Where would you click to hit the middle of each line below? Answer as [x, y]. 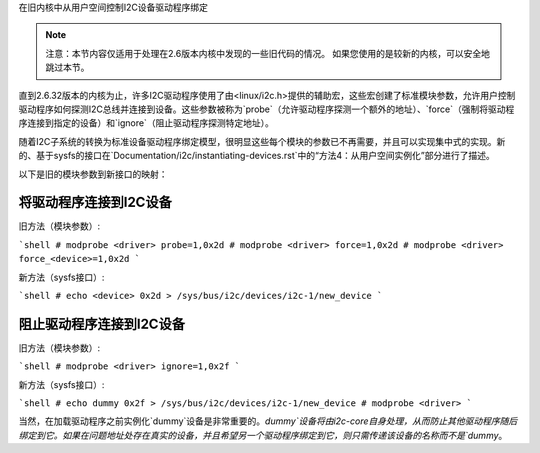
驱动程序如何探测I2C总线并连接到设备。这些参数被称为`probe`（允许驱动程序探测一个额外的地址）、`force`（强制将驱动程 [266, 109]
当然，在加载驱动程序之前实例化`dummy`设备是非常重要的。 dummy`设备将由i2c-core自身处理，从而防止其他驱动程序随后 [268, 421]
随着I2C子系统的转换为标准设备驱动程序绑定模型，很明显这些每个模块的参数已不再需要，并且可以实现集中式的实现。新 [262, 141]
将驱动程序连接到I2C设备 [95, 202]
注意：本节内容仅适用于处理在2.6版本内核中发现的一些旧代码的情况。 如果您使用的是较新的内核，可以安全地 [267, 53]
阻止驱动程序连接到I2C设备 [101, 323]
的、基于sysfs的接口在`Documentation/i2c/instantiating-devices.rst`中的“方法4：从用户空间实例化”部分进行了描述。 [256, 156]
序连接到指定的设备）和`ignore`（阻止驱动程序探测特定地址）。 [146, 123]
